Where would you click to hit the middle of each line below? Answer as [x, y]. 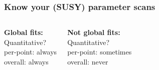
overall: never [88, 61]
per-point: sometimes [100, 52]
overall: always [26, 61]
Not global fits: [94, 32]
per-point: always [31, 52]
